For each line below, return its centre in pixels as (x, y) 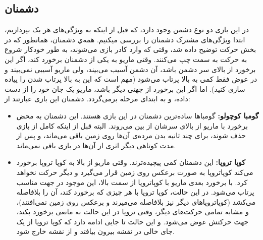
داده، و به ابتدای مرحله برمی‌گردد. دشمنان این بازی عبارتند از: (97, 99)
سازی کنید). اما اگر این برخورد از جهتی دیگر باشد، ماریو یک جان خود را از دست (125, 88)
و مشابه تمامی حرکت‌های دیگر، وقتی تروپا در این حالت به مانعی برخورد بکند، (133, 212)
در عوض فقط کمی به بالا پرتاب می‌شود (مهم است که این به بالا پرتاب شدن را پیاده (131, 79)
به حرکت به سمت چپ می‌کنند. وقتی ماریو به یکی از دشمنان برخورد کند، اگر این (126, 59)
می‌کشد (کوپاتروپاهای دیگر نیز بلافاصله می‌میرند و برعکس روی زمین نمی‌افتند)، (136, 201)
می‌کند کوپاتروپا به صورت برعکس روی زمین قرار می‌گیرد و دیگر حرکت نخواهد (135, 172)
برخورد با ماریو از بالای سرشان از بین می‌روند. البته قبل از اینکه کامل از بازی (132, 125)
